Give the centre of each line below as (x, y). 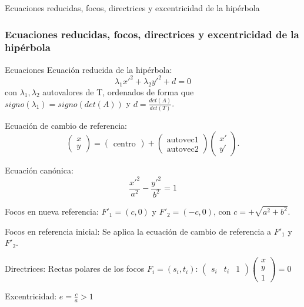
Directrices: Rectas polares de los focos (75, 268)
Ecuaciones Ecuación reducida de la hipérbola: (88, 69)
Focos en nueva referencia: (52, 211)
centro (124, 144)
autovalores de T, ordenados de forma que (118, 91)
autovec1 (183, 140)
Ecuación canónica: (39, 170)
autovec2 (183, 149)
